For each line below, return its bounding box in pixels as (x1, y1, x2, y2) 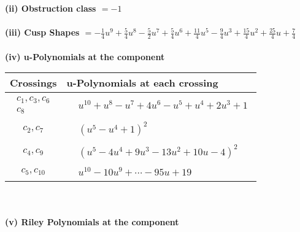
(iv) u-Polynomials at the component (5, 50, 165, 63)
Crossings (10, 75, 57, 90)
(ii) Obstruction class (5, 2, 96, 14)
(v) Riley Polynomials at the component (5, 215, 179, 228)
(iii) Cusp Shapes (5, 26, 80, 39)
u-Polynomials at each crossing (66, 75, 218, 90)
